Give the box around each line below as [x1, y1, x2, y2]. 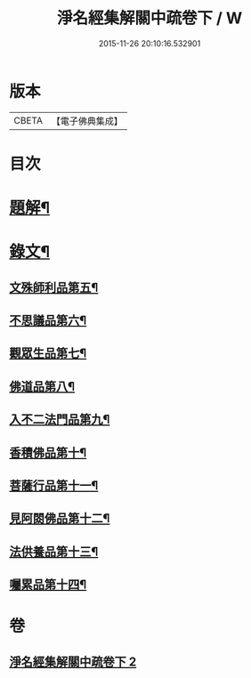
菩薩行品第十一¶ [9, 478, 99, 493]
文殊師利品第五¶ [9, 279, 99, 295]
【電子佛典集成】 [51, 115, 123, 127]
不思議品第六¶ [9, 313, 87, 328]
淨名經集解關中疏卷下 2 [9, 654, 137, 669]
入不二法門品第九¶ [9, 412, 110, 427]
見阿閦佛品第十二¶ [9, 511, 110, 526]
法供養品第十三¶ [9, 544, 99, 559]
